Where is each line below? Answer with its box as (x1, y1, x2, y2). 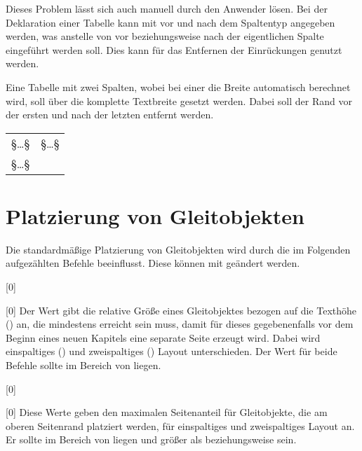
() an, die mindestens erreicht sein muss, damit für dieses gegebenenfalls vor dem (6, 317, 354, 331)
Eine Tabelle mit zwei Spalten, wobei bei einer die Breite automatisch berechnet (6, 79, 351, 94)
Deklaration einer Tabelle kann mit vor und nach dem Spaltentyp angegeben (6, 15, 335, 29)
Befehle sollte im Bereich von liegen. (6, 358, 161, 373)
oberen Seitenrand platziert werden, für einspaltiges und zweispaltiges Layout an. (6, 418, 355, 433)
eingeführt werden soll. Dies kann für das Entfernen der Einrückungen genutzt (6, 42, 342, 57)
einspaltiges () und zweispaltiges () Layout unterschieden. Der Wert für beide (6, 344, 337, 359)
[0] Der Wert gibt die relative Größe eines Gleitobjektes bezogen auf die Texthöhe (6, 303, 357, 317)
